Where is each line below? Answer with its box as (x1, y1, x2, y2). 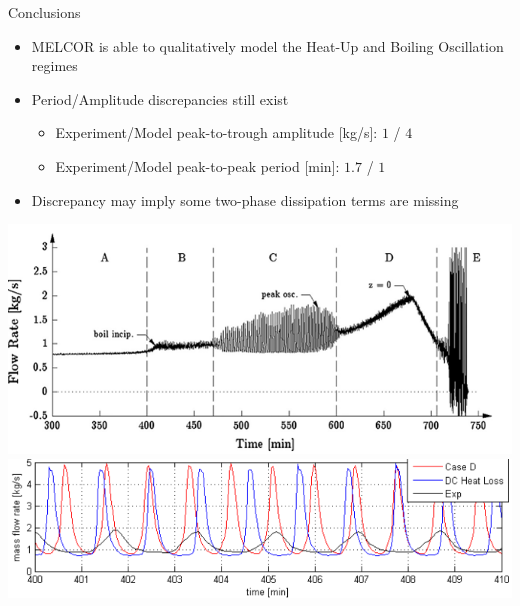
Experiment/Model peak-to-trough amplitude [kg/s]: (55, 122, 378, 143)
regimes (31, 55, 78, 76)
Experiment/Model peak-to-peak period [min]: (55, 155, 340, 176)
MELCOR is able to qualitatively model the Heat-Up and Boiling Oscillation (31, 35, 504, 56)
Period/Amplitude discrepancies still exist (31, 88, 289, 109)
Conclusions (8, 2, 81, 22)
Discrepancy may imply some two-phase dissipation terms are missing (31, 189, 459, 210)
